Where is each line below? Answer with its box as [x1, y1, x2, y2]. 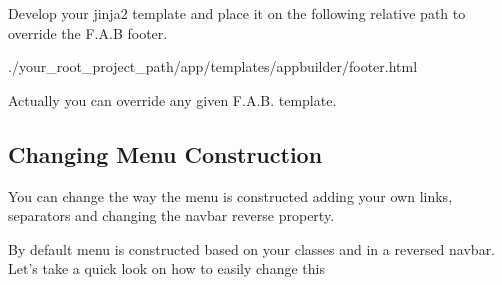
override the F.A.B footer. [8, 22, 168, 43]
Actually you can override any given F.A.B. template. [8, 89, 337, 110]
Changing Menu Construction [8, 138, 323, 169]
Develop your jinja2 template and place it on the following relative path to [8, 3, 466, 23]
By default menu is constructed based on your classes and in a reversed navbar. [8, 238, 496, 259]
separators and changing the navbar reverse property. [8, 205, 335, 226]
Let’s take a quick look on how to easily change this [8, 258, 325, 279]
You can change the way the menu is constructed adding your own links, [8, 185, 453, 206]
